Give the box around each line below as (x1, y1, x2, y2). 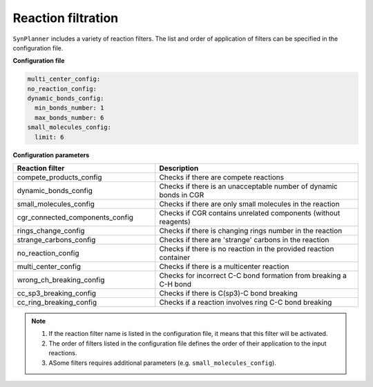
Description (159, 163, 199, 173)
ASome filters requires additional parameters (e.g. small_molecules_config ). (48, 359, 276, 367)
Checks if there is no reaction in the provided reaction (159, 244, 334, 254)
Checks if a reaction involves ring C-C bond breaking (159, 297, 332, 307)
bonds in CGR (159, 190, 204, 200)
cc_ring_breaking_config (17, 297, 97, 307)
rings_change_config (17, 226, 86, 236)
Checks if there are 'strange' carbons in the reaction (159, 235, 329, 245)
